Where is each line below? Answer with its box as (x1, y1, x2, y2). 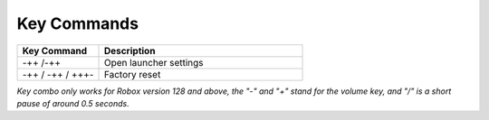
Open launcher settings (103, 56, 204, 69)
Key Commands (16, 14, 139, 33)
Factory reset (103, 68, 161, 80)
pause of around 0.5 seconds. (16, 97, 130, 108)
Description (103, 44, 156, 57)
